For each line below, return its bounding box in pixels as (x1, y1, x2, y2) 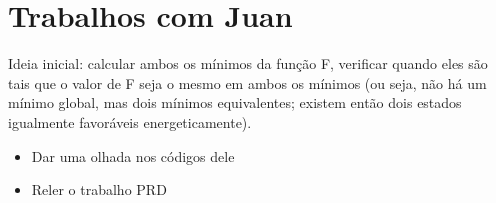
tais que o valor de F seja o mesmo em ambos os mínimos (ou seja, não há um (8, 72, 487, 93)
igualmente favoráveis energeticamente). (8, 111, 252, 132)
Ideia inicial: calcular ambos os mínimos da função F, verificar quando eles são (8, 53, 488, 74)
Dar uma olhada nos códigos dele (31, 145, 235, 166)
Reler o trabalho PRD (31, 179, 167, 200)
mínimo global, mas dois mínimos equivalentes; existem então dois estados (8, 92, 462, 113)
